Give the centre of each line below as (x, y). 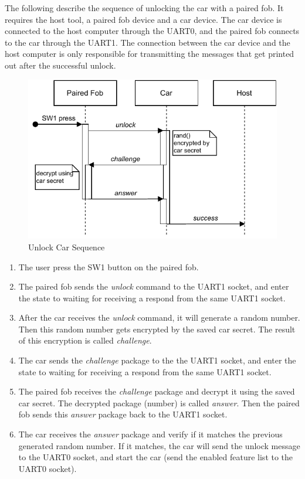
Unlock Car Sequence (67, 247)
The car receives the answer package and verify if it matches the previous (150, 434)
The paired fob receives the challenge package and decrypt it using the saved (157, 391)
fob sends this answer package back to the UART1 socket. (123, 414)
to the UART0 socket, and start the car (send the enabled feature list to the (156, 457)
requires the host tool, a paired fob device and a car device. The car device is (143, 19)
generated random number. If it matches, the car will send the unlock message (159, 445)
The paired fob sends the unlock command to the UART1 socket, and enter (154, 286)
